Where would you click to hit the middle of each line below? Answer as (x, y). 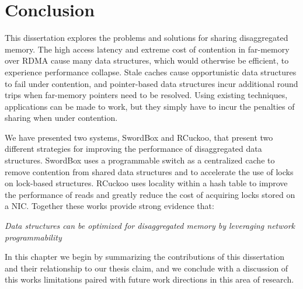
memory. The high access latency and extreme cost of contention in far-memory (147, 49)
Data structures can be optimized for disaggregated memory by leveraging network (150, 226)
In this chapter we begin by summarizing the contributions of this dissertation (144, 257)
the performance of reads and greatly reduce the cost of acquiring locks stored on (150, 194)
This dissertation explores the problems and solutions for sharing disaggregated (147, 38)
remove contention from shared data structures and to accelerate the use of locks (149, 171)
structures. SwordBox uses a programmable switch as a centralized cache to (140, 160)
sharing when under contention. (61, 118)
